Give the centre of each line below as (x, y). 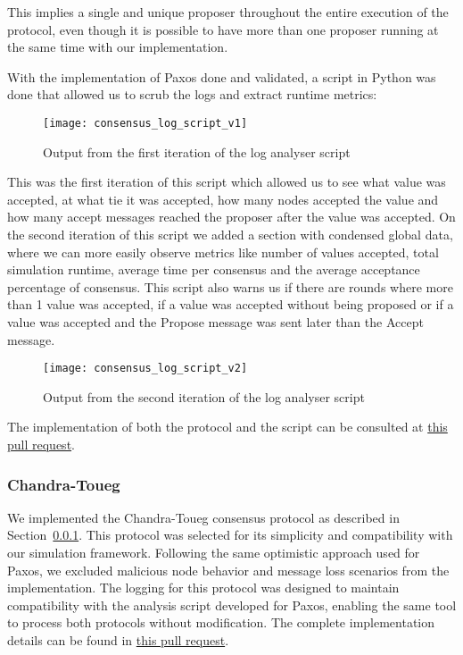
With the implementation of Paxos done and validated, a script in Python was (222, 76)
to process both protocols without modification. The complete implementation (221, 622)
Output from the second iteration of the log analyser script (204, 396)
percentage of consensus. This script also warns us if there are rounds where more (230, 286)
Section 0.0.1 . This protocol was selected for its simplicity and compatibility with (230, 535)
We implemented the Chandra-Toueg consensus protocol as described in (203, 517)
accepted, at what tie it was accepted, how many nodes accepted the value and (223, 199)
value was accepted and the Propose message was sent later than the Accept (215, 321)
